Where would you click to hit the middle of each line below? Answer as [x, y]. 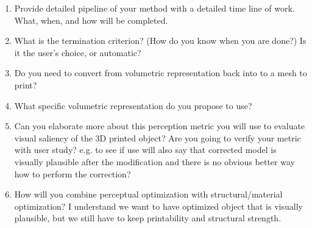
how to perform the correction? [73, 173]
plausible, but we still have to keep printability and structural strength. [148, 218]
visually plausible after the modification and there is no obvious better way [154, 161]
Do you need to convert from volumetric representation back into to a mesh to [161, 73]
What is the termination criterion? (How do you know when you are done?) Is [160, 41]
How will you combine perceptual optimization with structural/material [148, 194]
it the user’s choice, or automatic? [78, 52]
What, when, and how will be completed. [91, 20]
